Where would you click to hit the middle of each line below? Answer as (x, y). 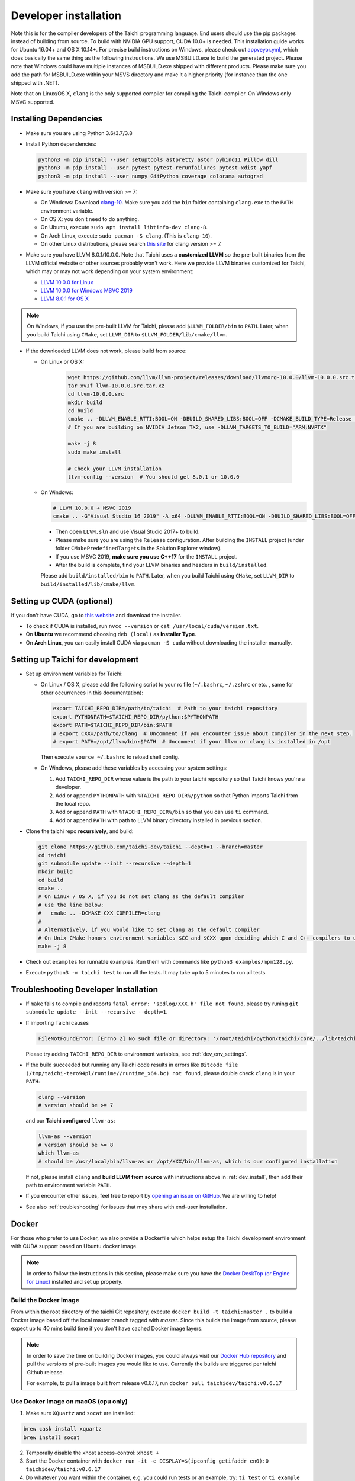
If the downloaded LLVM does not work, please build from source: (106, 351)
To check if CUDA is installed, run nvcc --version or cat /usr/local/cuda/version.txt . (142, 626)
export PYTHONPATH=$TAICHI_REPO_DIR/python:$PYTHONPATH (136, 717)
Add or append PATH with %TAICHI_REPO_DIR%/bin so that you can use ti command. (162, 812)
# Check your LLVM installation (115, 469)
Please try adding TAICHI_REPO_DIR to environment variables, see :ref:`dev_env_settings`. (137, 1054)
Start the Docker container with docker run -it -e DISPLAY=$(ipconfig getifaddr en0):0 (147, 1461)
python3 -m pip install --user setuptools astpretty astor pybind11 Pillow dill (158, 159)
